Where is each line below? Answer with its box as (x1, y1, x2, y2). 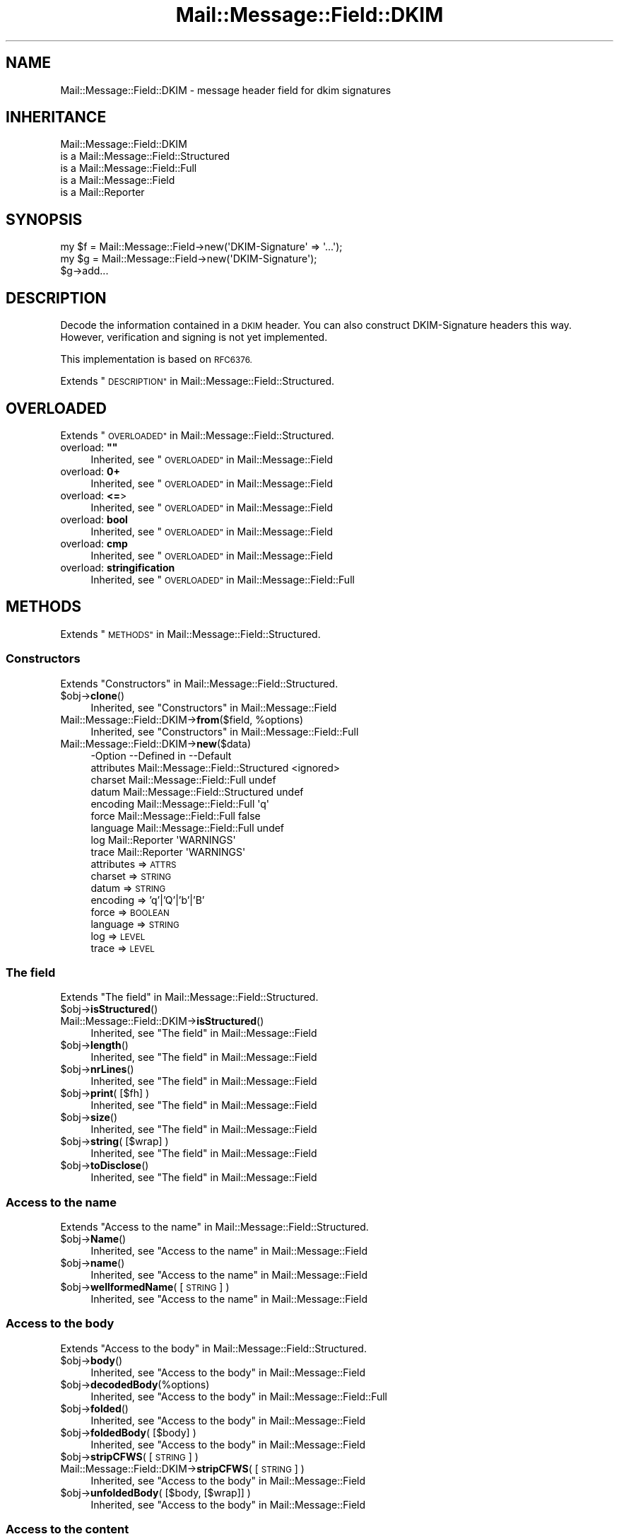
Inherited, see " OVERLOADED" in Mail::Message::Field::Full (90, 573, 355, 586)
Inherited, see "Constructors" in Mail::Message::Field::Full (90, 725, 359, 738)
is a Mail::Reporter (60, 186, 145, 199)
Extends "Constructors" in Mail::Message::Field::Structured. (60, 677, 338, 690)
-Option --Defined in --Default (90, 749, 232, 762)
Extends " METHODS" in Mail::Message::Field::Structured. (60, 627, 321, 640)
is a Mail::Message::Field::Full (60, 162, 197, 175)
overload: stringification (60, 561, 175, 574)
